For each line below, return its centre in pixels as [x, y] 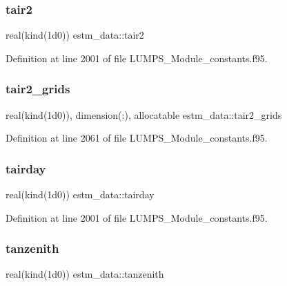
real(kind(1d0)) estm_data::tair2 [75, 35]
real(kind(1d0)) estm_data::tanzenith [85, 274]
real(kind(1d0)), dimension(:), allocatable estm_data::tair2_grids [144, 114]
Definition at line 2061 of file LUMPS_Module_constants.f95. [137, 138]
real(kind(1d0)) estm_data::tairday [80, 194]
